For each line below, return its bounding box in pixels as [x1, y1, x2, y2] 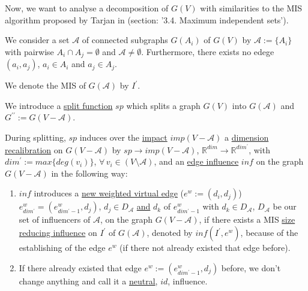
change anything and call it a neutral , [19, 274, 158, 287]
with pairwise [5, 45, 54, 57]
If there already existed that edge [19, 261, 142, 274]
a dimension [225, 131, 269, 144]
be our [273, 200, 297, 213]
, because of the [240, 226, 298, 239]
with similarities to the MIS [200, 2, 303, 14]
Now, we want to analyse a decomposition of [5, 2, 169, 14]
